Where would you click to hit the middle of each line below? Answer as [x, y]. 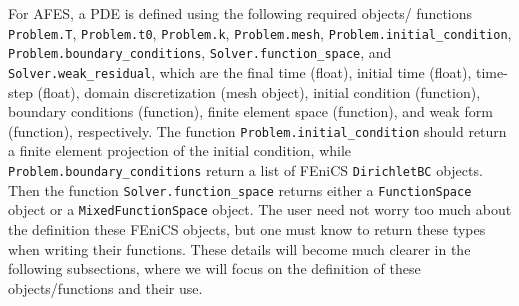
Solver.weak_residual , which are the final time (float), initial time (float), [240, 71]
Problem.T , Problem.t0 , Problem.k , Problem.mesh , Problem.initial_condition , [260, 32]
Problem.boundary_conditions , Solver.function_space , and [200, 52]
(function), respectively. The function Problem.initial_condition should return [257, 130]
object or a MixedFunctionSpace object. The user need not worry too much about [260, 209]
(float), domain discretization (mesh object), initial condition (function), [259, 91]
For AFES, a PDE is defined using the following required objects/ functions [240, 13]
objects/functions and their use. [105, 287]
